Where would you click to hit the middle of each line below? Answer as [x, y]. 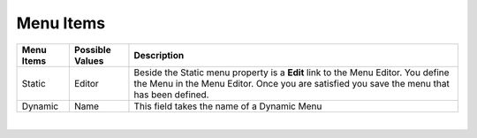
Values [89, 60]
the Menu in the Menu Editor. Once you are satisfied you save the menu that [291, 83]
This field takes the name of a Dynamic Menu [228, 106]
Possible [92, 50]
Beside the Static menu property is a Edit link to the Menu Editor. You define [291, 73]
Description [159, 55]
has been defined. [171, 95]
